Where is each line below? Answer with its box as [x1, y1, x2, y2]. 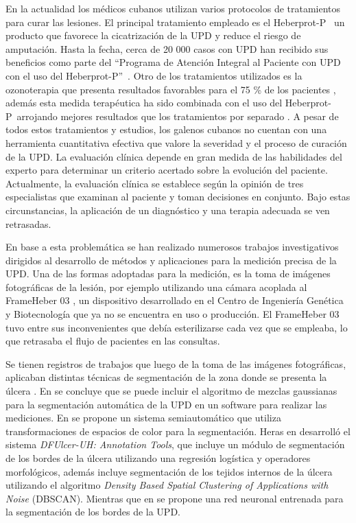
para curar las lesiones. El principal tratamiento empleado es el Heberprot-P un [5, 14, 345, 29]
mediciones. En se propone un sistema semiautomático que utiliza [5, 410, 281, 425]
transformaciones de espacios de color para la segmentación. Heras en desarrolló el [5, 423, 351, 438]
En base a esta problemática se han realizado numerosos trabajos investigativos [5, 240, 339, 254]
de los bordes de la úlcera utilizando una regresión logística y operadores [5, 451, 311, 465]
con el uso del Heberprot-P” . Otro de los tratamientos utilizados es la [5, 68, 302, 82]
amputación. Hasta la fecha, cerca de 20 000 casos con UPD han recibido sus [5, 41, 329, 56]
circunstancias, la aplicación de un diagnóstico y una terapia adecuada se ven [5, 202, 330, 217]
